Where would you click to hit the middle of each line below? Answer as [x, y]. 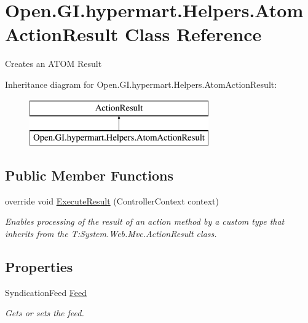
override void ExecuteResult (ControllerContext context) [112, 200]
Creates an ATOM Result [53, 64]
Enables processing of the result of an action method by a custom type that [145, 221]
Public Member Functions [89, 175]
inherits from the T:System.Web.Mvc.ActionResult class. [111, 234]
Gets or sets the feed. [45, 313]
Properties [39, 267]
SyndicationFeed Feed [46, 292]
